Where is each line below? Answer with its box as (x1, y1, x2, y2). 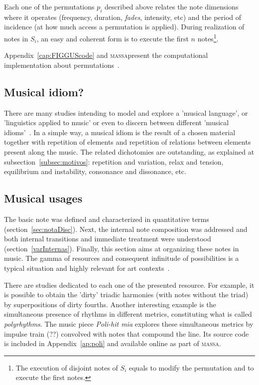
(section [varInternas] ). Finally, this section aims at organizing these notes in (4, 243, 239, 253)
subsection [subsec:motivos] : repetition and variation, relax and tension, (4, 156, 224, 167)
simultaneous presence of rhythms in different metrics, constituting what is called (4, 309, 252, 319)
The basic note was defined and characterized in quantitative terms (4, 213, 209, 224)
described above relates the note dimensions (105, 1, 239, 11)
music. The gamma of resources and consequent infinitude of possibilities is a (4, 253, 239, 263)
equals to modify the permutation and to (129, 362, 254, 373)
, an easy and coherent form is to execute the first (36, 33, 189, 43)
